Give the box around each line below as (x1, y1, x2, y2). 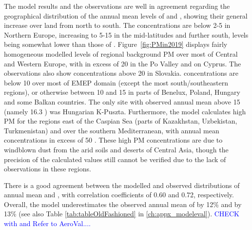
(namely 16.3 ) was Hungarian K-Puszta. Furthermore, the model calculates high (4, 106, 246, 116)
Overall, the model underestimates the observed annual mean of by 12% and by (4, 199, 242, 209)
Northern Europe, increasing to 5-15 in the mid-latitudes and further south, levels (4, 29, 249, 40)
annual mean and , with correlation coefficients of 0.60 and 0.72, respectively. (4, 189, 234, 200)
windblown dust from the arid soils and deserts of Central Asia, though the (4, 144, 229, 154)
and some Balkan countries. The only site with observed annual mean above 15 (4, 96, 240, 106)
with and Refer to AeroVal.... (4, 218, 91, 229)
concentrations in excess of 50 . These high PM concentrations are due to (4, 135, 223, 145)
